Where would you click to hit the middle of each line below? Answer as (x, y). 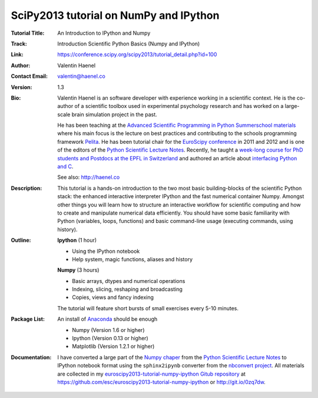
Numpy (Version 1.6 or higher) (108, 330)
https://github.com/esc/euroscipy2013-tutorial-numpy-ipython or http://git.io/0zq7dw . (162, 382)
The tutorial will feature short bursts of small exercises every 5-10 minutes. (148, 308)
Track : (19, 44)
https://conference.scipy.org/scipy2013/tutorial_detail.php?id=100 (137, 55)
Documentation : (31, 357)
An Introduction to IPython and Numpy (104, 33)
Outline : (21, 240)
